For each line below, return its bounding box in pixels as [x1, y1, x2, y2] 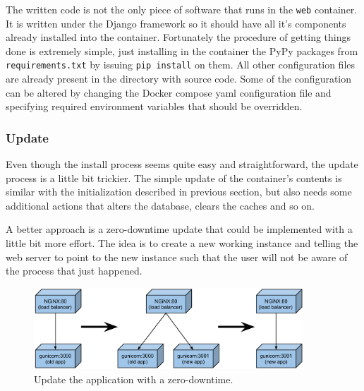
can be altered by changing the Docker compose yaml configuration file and [6, 85, 332, 100]
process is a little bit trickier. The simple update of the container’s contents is [6, 170, 342, 185]
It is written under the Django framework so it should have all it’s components [6, 16, 346, 30]
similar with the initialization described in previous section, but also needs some [6, 184, 352, 199]
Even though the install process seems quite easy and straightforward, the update [6, 157, 358, 172]
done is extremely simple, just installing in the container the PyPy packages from [6, 43, 358, 58]
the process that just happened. [6, 263, 142, 278]
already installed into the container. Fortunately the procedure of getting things [6, 30, 351, 44]
